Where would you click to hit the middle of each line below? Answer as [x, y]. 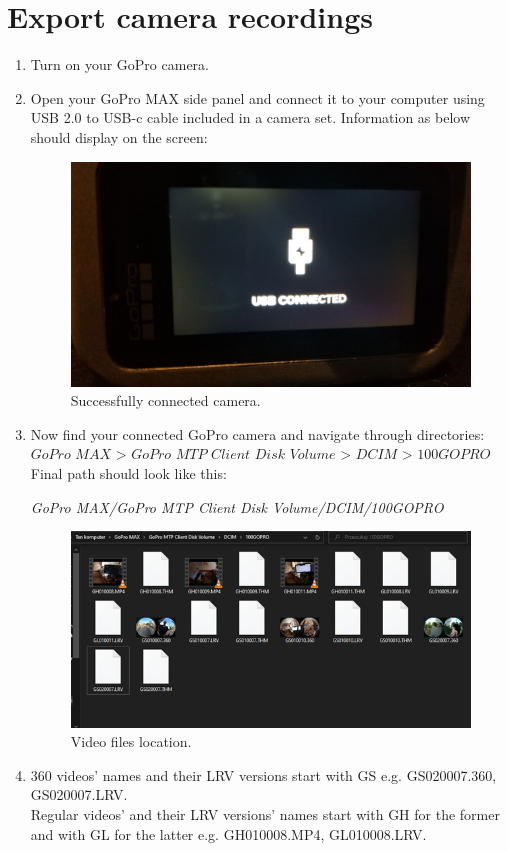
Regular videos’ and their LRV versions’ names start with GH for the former [265, 814]
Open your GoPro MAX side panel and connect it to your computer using [257, 97]
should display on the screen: [119, 136]
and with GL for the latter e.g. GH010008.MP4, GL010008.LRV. [228, 833]
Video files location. [131, 741]
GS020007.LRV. [79, 794]
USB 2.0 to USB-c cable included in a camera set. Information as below [250, 117]
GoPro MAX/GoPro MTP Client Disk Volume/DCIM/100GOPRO [237, 506]
